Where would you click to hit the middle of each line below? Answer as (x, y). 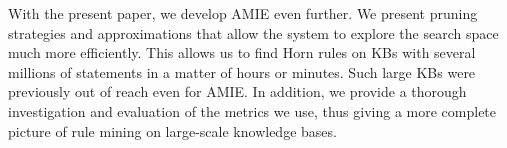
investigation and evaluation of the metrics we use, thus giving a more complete (252, 110)
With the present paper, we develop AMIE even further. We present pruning (243, 13)
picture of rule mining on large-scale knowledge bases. (172, 130)
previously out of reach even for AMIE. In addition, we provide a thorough (237, 91)
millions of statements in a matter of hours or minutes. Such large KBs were (242, 71)
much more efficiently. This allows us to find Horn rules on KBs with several (242, 52)
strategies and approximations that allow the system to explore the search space (253, 32)
